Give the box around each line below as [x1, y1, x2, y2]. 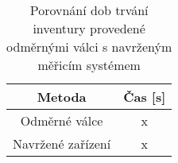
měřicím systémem [37, 56, 141, 74]
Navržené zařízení [13, 134, 111, 153]
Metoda [37, 87, 87, 106]
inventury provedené [33, 19, 145, 37]
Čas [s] [123, 87, 166, 106]
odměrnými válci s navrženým [6, 37, 172, 56]
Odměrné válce [20, 111, 103, 130]
